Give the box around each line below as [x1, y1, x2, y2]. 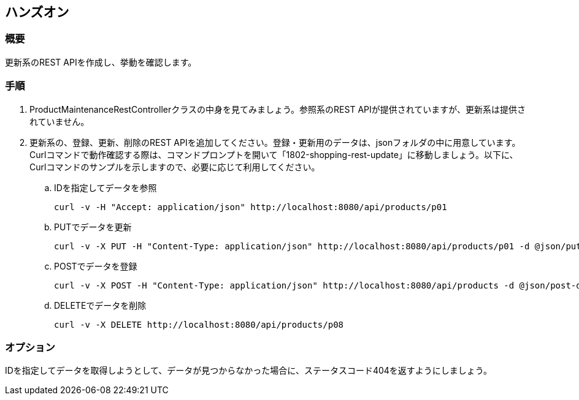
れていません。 [29, 116, 90, 127]
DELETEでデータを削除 [54, 300, 147, 311]
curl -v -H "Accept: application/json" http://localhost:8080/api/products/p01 [54, 202, 447, 212]
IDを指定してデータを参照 [54, 182, 157, 193]
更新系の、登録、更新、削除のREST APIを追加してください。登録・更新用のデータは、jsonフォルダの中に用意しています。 [29, 137, 521, 148]
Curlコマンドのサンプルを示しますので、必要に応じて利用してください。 [29, 161, 320, 172]
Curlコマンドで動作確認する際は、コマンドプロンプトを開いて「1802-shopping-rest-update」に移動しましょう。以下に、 [29, 149, 518, 160]
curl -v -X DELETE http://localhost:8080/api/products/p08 [54, 319, 344, 330]
